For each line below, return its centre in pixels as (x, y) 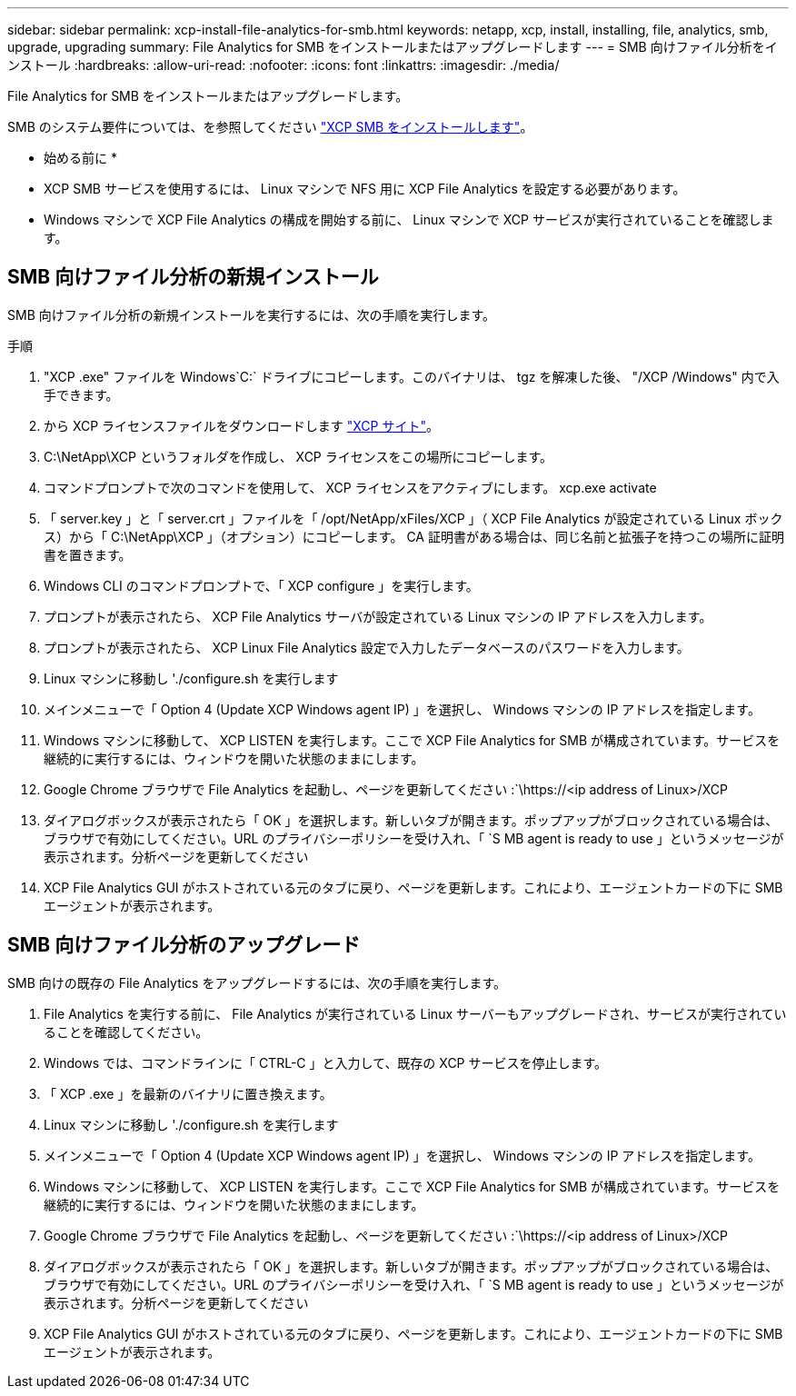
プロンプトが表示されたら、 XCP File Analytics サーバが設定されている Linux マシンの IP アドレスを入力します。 (378, 616)
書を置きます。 (88, 554)
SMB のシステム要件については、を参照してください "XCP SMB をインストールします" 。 (270, 127)
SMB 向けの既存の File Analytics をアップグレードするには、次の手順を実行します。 (257, 982)
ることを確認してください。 (126, 1032)
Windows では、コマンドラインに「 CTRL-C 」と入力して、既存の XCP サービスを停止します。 (326, 1062)
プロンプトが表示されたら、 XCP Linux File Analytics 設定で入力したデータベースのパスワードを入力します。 (367, 647)
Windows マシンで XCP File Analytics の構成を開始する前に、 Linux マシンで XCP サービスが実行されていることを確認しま (409, 219)
